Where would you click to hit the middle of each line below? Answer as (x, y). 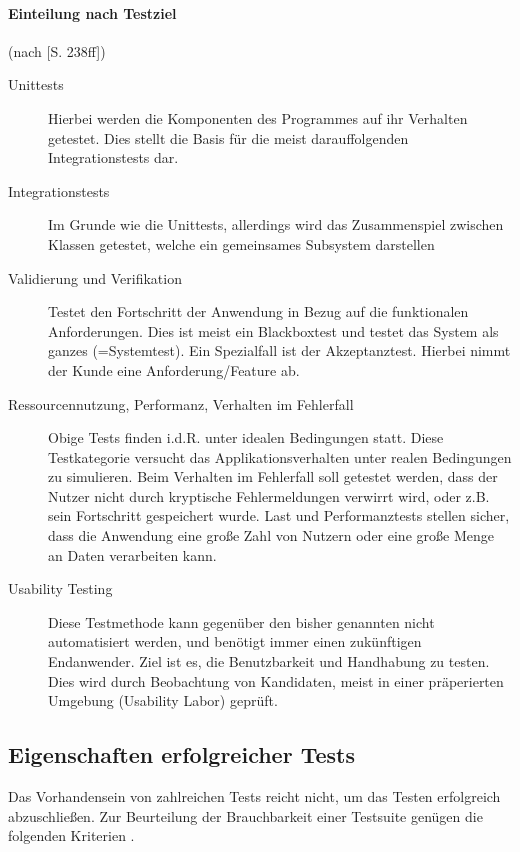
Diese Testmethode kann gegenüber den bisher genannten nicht (241, 621)
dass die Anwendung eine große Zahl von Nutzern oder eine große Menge (271, 535)
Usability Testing (60, 588)
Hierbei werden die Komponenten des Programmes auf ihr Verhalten (258, 117)
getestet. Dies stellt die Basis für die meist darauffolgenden (228, 137)
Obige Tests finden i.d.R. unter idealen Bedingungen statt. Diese (246, 437)
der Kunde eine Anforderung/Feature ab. (174, 369)
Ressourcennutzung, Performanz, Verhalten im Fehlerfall (181, 403)
